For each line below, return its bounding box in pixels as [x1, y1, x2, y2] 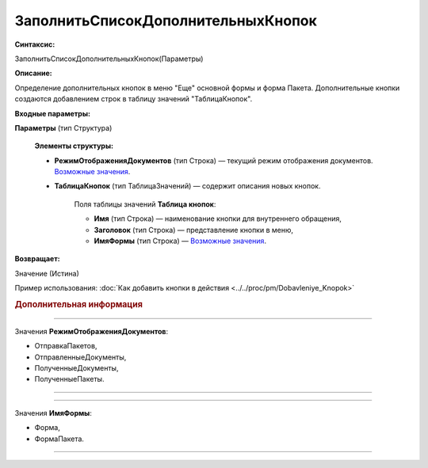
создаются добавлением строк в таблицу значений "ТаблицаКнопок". [14, 94, 253, 104]
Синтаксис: [14, 40, 55, 49]
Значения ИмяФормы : [14, 408, 93, 417]
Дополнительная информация [14, 299, 143, 310]
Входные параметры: [14, 108, 91, 118]
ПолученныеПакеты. [34, 375, 105, 384]
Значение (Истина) [14, 268, 79, 278]
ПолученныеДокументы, [34, 363, 119, 373]
